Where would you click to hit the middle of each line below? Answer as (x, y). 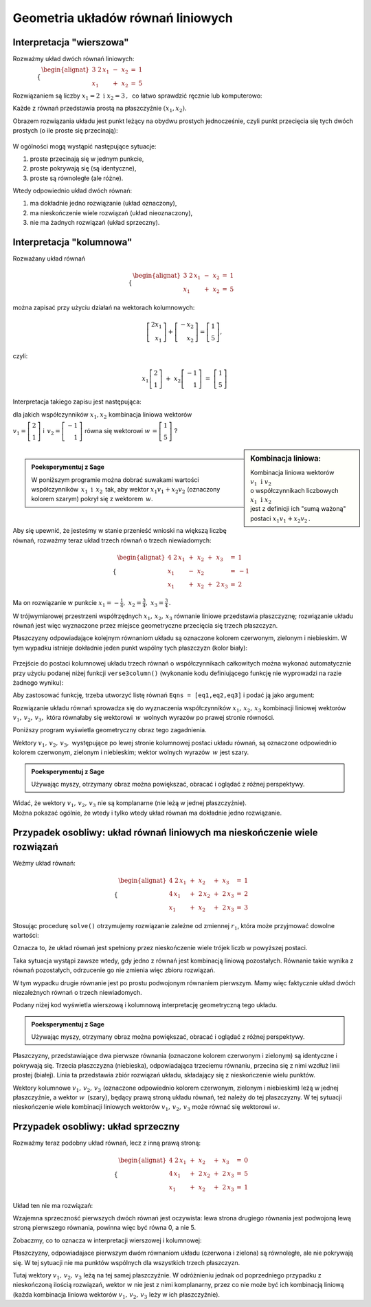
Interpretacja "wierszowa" (71, 42)
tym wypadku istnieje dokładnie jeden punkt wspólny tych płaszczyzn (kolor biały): (130, 648)
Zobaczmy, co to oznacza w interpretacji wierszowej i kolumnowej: (107, 1240)
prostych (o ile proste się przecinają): (65, 131)
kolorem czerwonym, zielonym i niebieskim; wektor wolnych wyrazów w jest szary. (131, 752)
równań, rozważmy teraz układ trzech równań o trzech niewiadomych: (112, 540)
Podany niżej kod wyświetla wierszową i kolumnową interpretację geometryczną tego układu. (145, 1005)
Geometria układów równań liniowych (123, 18)
